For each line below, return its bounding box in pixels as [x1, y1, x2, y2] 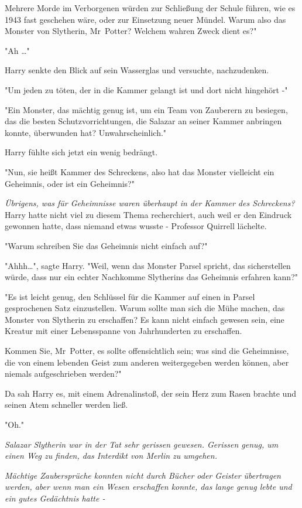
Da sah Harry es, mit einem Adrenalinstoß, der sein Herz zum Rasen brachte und [5, 387, 296, 399]
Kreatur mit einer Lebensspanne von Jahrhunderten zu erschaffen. [5, 325, 242, 337]
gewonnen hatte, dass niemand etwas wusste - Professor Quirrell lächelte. [5, 220, 267, 232]
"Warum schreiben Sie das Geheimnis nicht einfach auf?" [5, 239, 208, 251]
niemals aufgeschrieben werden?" [5, 367, 122, 380]
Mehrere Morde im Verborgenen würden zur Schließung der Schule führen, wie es [5, 2, 296, 13]
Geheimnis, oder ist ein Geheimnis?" [5, 177, 135, 189]
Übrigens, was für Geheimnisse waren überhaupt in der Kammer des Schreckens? [5, 197, 295, 209]
